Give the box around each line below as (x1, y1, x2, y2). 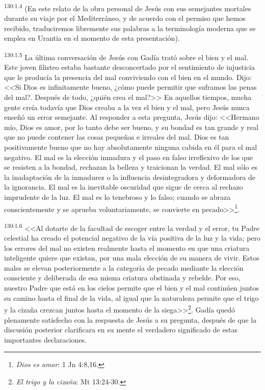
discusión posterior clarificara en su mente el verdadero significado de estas (4, 324, 238, 335)
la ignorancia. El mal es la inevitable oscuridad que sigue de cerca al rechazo (4, 181, 243, 192)
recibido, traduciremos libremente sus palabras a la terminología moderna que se (4, 22, 256, 33)
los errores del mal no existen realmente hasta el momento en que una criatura (4, 242, 250, 253)
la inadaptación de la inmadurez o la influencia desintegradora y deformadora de (4, 171, 256, 182)
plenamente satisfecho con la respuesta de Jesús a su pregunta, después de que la (4, 314, 257, 325)
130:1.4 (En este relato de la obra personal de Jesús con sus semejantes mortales (4, 2, 251, 13)
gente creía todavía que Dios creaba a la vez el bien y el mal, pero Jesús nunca (4, 101, 250, 112)
